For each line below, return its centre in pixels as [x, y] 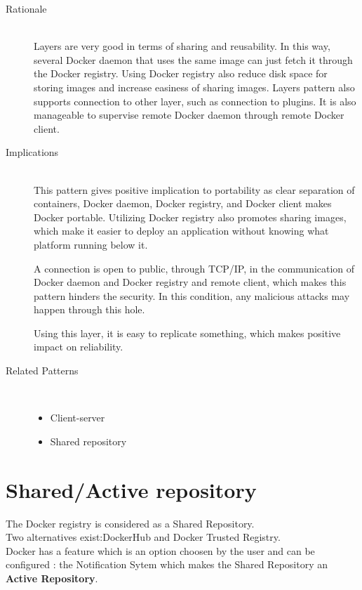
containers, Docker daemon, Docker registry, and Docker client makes [183, 203]
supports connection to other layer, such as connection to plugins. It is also [195, 101]
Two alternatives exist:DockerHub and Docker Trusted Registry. [143, 537]
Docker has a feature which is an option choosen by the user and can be [160, 550]
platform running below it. [91, 244]
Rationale [26, 8]
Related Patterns [42, 371]
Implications [32, 152]
